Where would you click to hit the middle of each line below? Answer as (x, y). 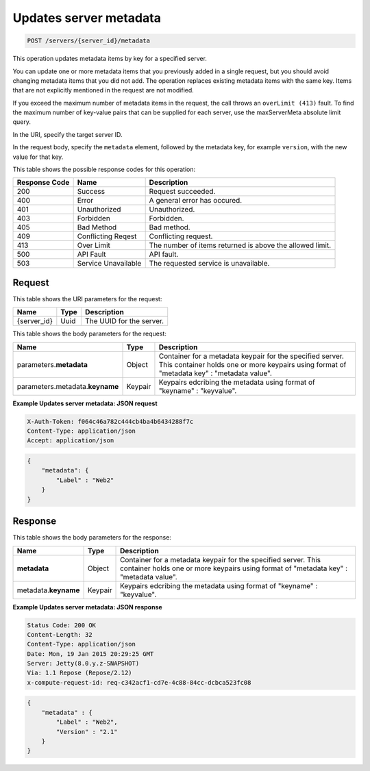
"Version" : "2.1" (87, 732)
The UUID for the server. (124, 321)
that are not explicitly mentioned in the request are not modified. (103, 90)
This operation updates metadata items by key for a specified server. (110, 59)
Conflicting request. (181, 236)
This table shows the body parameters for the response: (92, 538)
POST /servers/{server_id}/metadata (89, 41)
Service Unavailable (109, 264)
